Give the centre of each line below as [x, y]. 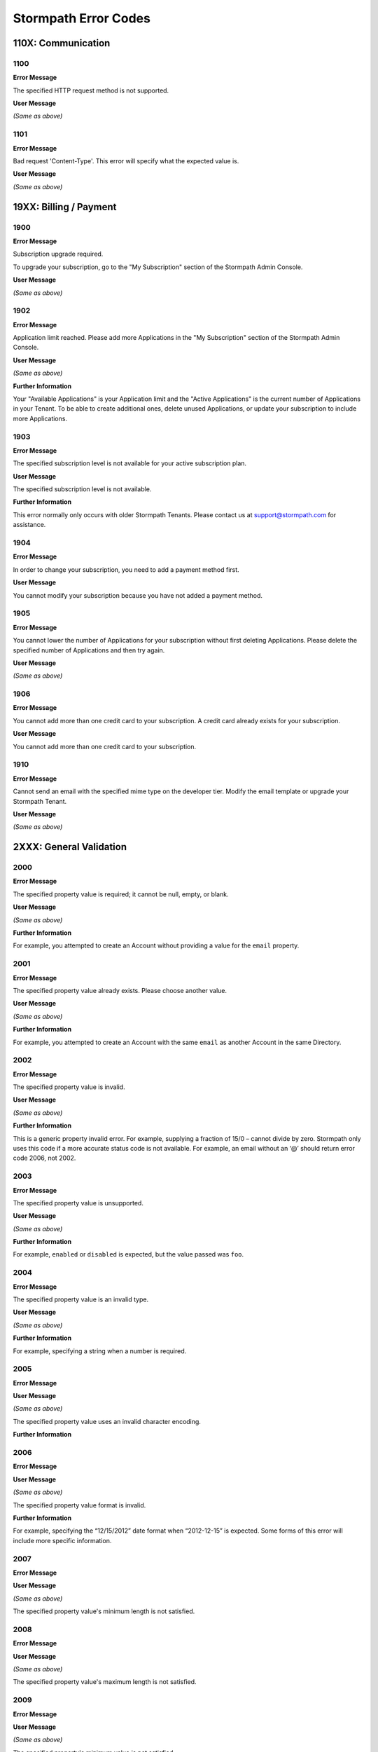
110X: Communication [62, 43]
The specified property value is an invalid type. [81, 1299]
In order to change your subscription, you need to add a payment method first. [126, 569]
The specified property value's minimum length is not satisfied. [104, 1611]
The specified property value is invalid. [69, 1087]
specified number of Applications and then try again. [89, 650]
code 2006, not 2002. [44, 1158]
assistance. [29, 525]
